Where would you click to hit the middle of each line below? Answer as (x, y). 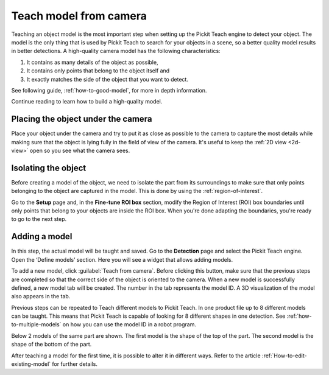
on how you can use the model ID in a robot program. (129, 324)
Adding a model (42, 237)
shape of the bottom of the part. (51, 345)
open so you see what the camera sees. (80, 150)
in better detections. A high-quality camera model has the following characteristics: (116, 51)
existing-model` (31, 364)
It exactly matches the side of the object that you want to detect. (108, 79)
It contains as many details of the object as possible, (92, 62)
